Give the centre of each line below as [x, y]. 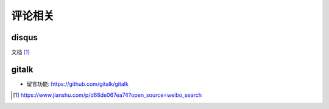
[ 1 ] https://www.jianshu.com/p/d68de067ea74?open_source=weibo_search [108, 95]
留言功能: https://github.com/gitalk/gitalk [78, 84]
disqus [24, 37]
